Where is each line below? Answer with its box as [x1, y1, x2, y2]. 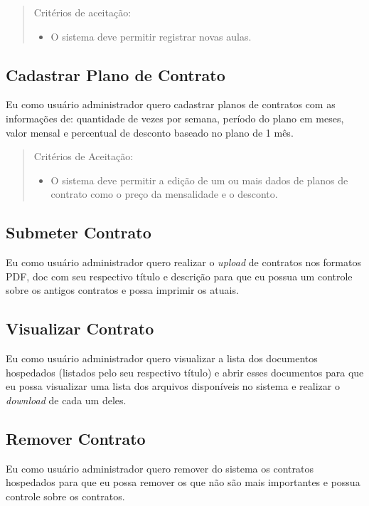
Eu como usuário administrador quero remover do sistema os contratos [6, 460, 314, 475]
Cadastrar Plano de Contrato [6, 63, 225, 85]
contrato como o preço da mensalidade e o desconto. [50, 186, 278, 201]
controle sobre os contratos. [6, 488, 125, 503]
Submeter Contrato [6, 221, 151, 243]
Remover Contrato [6, 427, 146, 449]
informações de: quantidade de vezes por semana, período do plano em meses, [6, 110, 344, 125]
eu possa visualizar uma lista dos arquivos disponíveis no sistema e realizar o [6, 379, 340, 394]
